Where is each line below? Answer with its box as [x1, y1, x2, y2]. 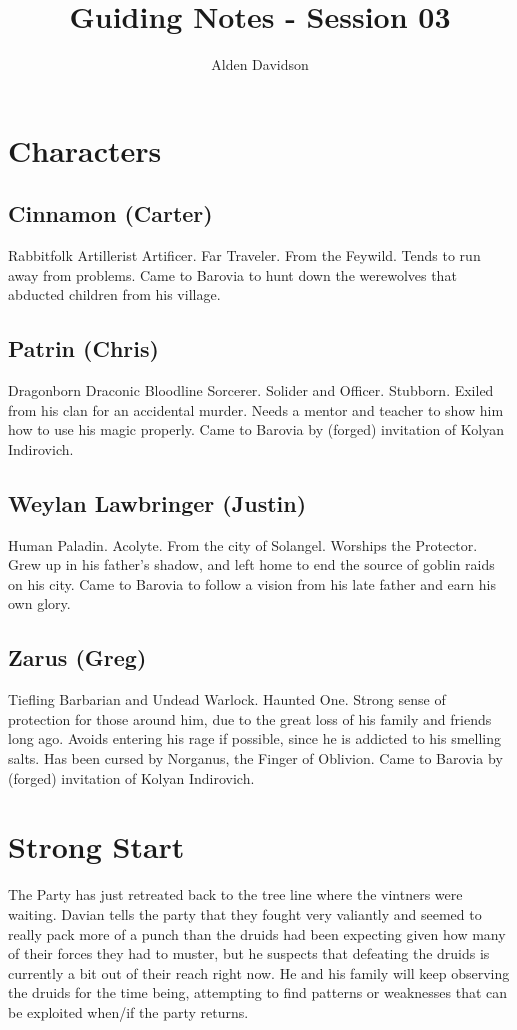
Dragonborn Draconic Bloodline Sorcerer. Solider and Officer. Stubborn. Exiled [8, 380, 494, 401]
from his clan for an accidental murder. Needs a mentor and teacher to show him [8, 399, 504, 420]
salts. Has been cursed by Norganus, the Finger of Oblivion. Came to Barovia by [8, 748, 503, 769]
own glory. [8, 593, 71, 614]
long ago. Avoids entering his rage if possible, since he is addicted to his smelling [8, 728, 502, 749]
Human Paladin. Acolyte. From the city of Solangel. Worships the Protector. [8, 534, 478, 555]
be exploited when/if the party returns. [8, 1001, 249, 1022]
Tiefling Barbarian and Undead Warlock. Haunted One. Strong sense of [8, 689, 446, 710]
